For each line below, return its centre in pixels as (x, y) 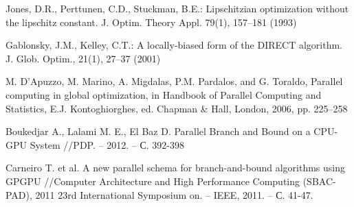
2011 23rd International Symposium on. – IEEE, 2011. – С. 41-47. (174, 194)
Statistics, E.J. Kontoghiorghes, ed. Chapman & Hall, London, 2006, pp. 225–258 (177, 108)
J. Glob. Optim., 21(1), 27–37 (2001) (83, 58)
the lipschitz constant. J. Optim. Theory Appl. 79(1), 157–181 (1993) (151, 22)
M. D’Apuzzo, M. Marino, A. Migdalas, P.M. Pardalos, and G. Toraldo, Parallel (174, 81)
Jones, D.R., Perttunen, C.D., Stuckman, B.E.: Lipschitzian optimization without (177, 8)
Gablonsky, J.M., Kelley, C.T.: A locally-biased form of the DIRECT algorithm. (174, 45)
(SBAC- (319, 181)
